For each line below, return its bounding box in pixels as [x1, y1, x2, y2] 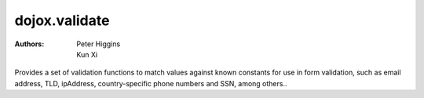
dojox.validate [14, 12, 110, 29]
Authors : [14, 39, 45, 49]
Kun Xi [76, 49, 98, 59]
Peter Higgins [76, 39, 121, 49]
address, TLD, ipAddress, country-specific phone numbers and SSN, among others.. [14, 78, 287, 88]
